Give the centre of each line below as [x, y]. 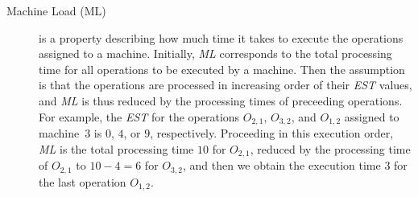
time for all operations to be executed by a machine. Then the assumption [222, 69]
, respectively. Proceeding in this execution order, [272, 133]
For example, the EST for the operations [139, 116]
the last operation [83, 181]
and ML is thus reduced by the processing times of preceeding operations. [221, 100]
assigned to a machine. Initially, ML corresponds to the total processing [215, 53]
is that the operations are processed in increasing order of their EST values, [226, 85]
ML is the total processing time [116, 148]
